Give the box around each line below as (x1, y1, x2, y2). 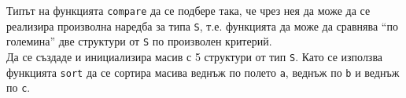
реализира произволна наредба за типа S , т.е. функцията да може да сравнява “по (6, 17, 398, 34)
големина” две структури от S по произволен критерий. (6, 33, 272, 49)
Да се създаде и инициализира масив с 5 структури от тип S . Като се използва (6, 48, 383, 64)
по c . (6, 79, 31, 96)
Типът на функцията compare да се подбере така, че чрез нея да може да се (6, 2, 371, 18)
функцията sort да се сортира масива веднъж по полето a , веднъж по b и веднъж (6, 64, 400, 80)
